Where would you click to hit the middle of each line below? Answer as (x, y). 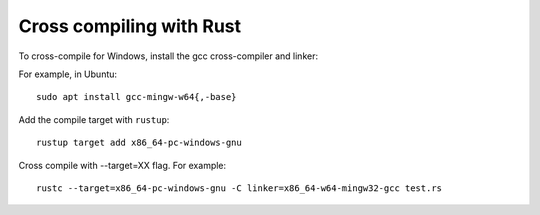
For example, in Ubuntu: (68, 74)
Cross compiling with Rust (130, 26)
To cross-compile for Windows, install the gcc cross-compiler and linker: (168, 56)
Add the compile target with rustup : (94, 119)
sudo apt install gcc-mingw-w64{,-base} (136, 97)
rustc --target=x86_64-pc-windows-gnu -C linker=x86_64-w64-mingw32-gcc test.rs (239, 188)
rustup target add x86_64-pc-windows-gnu (139, 143)
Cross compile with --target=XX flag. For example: (122, 165)
